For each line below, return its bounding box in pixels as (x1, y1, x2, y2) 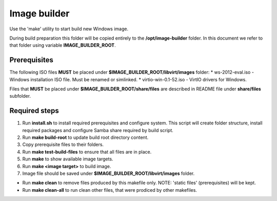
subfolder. (9, 93, 31, 99)
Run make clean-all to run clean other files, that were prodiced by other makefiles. (22, 187, 197, 193)
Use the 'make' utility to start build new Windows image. (9, 26, 128, 32)
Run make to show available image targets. (22, 156, 113, 162)
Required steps (9, 106, 59, 115)
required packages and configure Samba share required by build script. (22, 127, 174, 133)
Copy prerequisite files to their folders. (22, 141, 104, 148)
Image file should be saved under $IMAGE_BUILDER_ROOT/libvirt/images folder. (22, 170, 195, 177)
